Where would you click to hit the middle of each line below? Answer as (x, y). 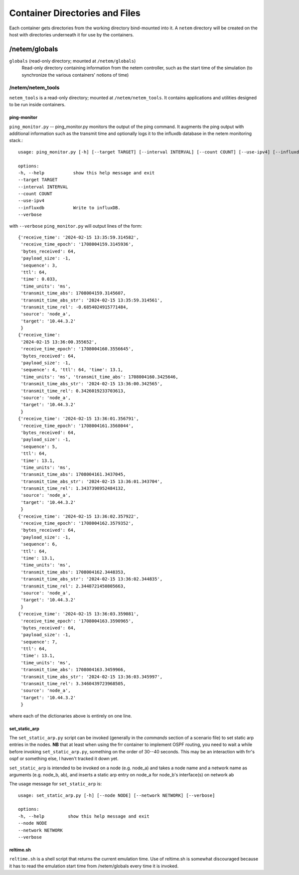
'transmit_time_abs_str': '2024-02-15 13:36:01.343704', (92, 481)
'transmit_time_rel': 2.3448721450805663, (73, 586)
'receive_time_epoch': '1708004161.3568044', (77, 426)
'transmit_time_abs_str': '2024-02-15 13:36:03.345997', (92, 677)
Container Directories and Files (75, 13)
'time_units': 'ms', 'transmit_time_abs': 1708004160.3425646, (100, 377)
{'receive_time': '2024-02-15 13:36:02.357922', (78, 516)
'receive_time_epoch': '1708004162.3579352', (77, 523)
